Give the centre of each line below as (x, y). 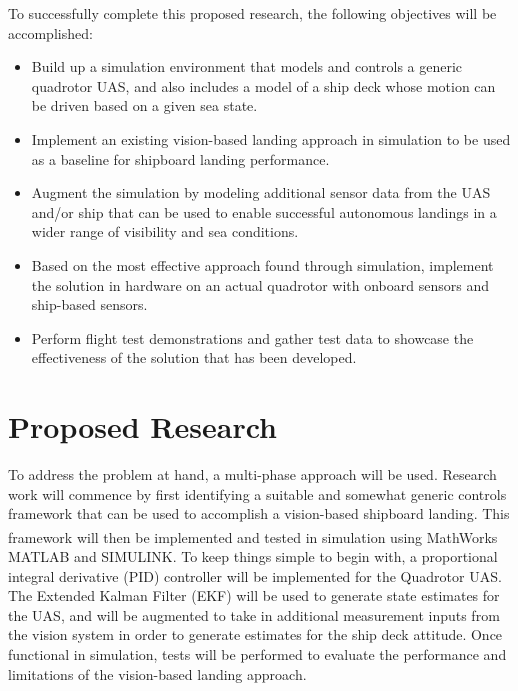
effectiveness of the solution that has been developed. (194, 357)
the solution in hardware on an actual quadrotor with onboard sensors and (260, 284)
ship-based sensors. (89, 304)
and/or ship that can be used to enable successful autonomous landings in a (264, 211)
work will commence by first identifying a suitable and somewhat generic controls (257, 493)
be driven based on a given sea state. (144, 105)
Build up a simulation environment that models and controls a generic (247, 66)
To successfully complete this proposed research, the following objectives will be (252, 13)
